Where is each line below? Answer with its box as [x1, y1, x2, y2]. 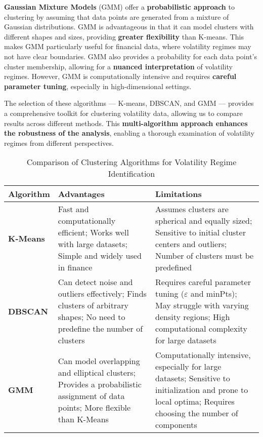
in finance [58, 261, 93, 273]
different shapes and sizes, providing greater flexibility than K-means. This [4, 31, 244, 42]
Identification [108, 168, 155, 180]
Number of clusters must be [155, 250, 254, 262]
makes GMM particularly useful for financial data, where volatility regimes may [4, 41, 251, 52]
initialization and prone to [155, 384, 248, 396]
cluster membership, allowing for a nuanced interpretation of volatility [4, 61, 233, 71]
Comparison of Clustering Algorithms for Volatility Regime [26, 156, 237, 168]
